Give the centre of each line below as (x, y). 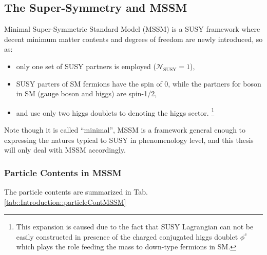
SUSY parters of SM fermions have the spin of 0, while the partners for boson (139, 83)
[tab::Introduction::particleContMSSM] (65, 201)
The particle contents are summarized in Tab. (76, 192)
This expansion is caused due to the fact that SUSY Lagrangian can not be (135, 227)
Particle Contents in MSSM (63, 172)
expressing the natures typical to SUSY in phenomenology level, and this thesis (129, 140)
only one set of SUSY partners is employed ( (86, 66)
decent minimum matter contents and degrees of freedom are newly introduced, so (133, 39)
